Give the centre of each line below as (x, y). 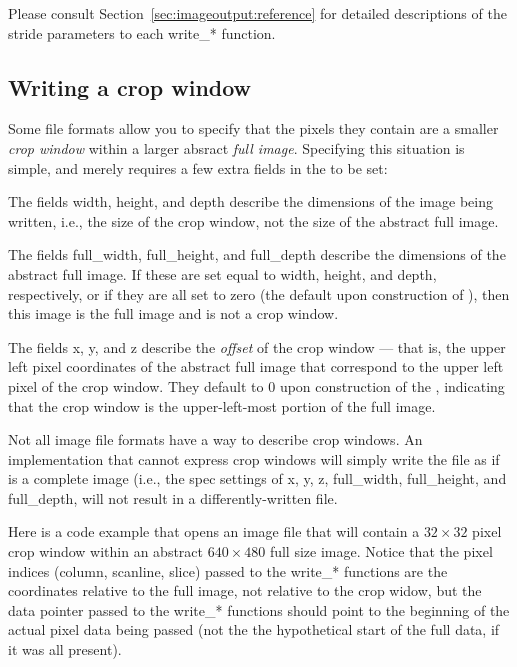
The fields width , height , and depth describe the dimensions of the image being (250, 201)
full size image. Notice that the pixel (381, 551)
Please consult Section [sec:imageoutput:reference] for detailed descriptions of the (257, 13)
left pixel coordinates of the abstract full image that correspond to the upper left (256, 366)
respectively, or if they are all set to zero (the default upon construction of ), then (259, 293)
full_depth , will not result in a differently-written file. (173, 497)
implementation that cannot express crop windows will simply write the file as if (254, 458)
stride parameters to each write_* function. (142, 32)
